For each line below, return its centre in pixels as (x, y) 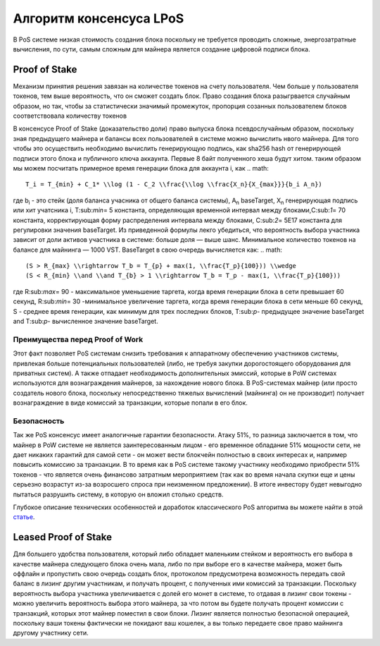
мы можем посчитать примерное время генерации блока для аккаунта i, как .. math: (141, 168)
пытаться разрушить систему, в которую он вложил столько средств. (118, 494)
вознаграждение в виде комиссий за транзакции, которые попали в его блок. (130, 403)
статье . (24, 517)
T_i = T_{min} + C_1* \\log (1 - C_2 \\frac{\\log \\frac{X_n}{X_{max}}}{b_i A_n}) (174, 184)
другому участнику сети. (51, 633)
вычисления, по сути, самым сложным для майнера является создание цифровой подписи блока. (162, 49)
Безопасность (39, 421)
